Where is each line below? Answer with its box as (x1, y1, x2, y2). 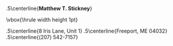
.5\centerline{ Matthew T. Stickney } (6, 5, 93, 12)
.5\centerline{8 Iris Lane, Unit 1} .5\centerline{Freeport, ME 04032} (6, 27, 168, 34)
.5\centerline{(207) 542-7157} (6, 34, 78, 40)
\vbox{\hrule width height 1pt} (6, 16, 78, 23)
